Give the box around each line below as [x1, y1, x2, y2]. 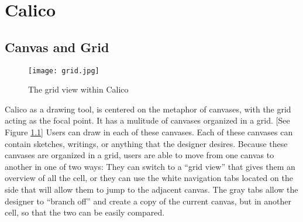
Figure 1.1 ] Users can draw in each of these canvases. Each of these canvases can [5, 126, 293, 138]
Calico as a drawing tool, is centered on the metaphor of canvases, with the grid [5, 103, 291, 115]
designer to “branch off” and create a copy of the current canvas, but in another [5, 194, 291, 207]
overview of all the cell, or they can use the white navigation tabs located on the [5, 172, 293, 184]
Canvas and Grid [5, 37, 109, 56]
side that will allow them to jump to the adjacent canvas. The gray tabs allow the [5, 183, 298, 195]
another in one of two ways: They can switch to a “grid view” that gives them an [5, 160, 295, 172]
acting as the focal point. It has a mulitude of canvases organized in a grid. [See [5, 114, 290, 127]
